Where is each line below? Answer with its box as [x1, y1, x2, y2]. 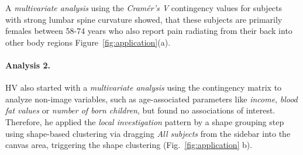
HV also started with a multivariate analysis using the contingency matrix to [5, 81, 282, 94]
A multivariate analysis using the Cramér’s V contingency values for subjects [5, 2, 283, 13]
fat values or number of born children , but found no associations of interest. [5, 104, 276, 116]
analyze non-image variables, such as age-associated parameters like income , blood [5, 92, 298, 105]
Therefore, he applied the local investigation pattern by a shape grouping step [5, 115, 284, 128]
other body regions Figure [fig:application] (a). [5, 36, 171, 48]
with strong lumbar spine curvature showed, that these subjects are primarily [5, 13, 283, 25]
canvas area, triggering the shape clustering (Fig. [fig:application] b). [5, 139, 253, 151]
